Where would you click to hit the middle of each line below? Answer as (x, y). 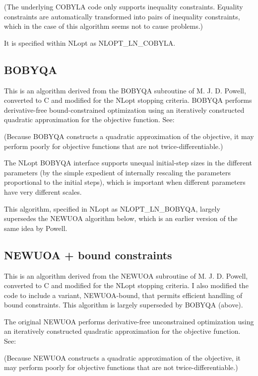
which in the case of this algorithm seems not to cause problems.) (104, 26)
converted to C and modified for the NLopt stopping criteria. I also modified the (126, 285)
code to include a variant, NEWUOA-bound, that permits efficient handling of (123, 295)
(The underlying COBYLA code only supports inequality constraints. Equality (124, 6)
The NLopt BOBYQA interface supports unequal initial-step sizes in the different (128, 163)
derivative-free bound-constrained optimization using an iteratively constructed (124, 110)
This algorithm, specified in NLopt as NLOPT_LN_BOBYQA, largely (112, 208)
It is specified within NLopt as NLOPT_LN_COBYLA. (90, 42)
